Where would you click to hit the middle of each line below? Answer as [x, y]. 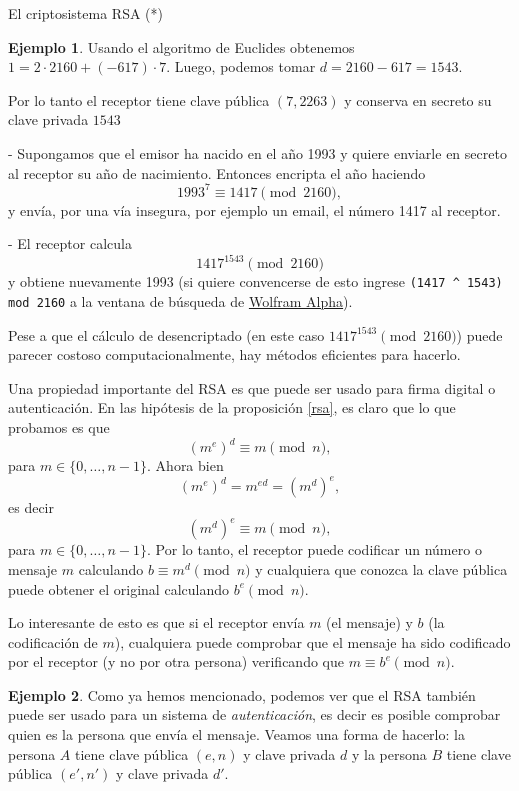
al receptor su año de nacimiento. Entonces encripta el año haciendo [217, 172]
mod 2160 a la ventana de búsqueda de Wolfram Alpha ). [180, 301]
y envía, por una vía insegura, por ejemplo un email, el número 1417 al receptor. [254, 209]
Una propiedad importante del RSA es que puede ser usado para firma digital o [252, 387]
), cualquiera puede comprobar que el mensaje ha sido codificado [312, 641]
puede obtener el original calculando [118, 588]
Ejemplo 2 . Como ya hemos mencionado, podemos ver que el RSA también [242, 694]
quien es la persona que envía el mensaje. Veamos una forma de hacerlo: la [236, 734]
